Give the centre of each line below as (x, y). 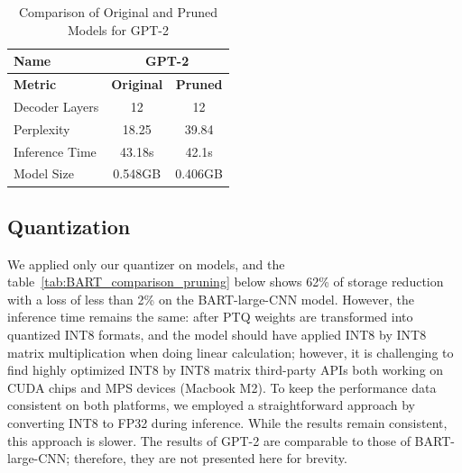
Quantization (69, 226)
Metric (35, 84)
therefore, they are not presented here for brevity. (210, 458)
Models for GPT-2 (118, 29)
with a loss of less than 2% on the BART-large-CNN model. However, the (211, 299)
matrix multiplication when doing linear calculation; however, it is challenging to (231, 352)
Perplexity (42, 128)
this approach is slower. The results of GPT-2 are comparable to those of (209, 440)
